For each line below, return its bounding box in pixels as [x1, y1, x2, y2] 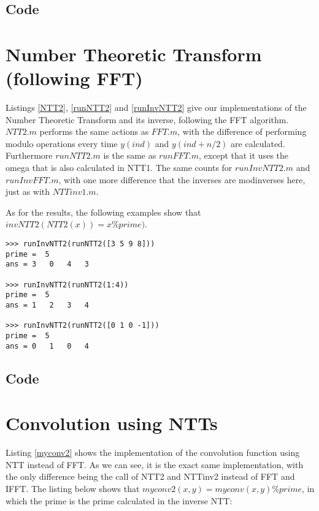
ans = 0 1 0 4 [6, 341, 90, 350]
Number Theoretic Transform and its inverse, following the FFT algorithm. [6, 113, 289, 126]
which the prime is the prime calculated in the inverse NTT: [6, 494, 233, 507]
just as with [6, 185, 50, 198]
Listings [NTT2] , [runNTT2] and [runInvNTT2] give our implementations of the [6, 101, 307, 114]
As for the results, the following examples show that [6, 205, 201, 218]
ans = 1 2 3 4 [6, 300, 90, 309]
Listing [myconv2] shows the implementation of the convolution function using [6, 446, 300, 459]
